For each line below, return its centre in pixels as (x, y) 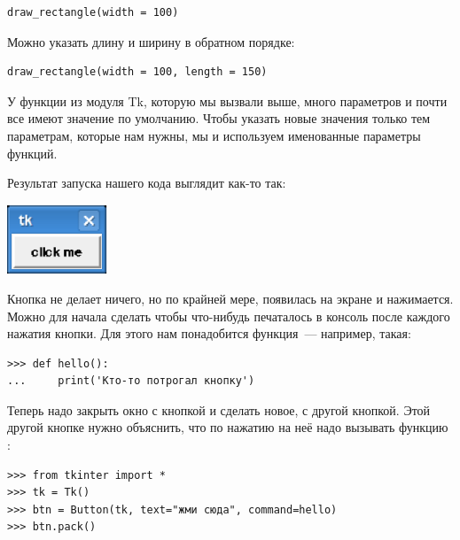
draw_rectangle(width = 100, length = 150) (137, 72)
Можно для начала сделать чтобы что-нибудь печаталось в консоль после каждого (229, 316)
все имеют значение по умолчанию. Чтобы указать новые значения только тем (219, 118)
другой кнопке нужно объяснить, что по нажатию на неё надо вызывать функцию (228, 427)
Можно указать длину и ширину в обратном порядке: (151, 41)
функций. (32, 153)
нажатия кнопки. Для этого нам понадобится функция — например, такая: (209, 333)
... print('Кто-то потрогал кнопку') (131, 381)
